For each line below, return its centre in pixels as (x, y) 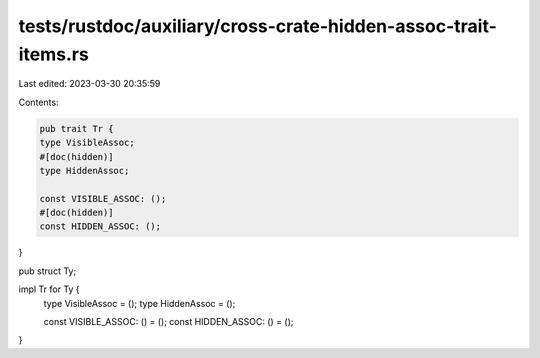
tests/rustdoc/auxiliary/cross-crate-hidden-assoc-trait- (257, 26)
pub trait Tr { (76, 128)
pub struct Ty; (47, 271)
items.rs (53, 54)
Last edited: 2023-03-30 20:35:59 (89, 84)
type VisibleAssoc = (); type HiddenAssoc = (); (139, 303)
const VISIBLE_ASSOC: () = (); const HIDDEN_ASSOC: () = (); (168, 321)
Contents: (38, 102)
